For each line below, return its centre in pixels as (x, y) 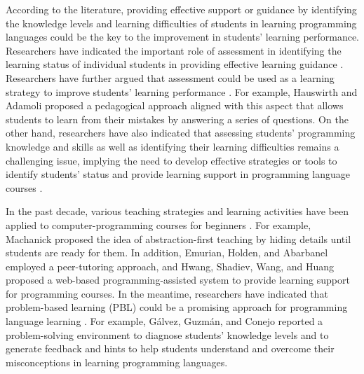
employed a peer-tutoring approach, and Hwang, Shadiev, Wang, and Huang (170, 266)
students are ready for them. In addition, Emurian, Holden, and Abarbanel (167, 252)
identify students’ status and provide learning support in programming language (178, 174)
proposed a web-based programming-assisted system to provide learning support (178, 280)
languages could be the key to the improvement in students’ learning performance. (182, 37)
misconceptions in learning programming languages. (117, 362)
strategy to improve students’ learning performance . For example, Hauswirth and (182, 91)
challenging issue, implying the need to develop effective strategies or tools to (171, 160)
